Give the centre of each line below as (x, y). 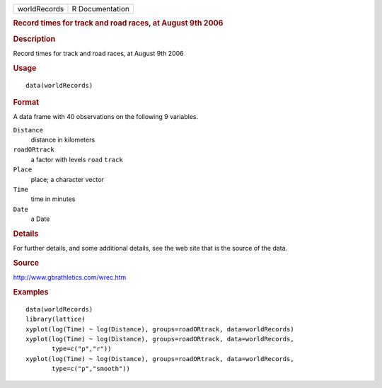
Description (34, 39)
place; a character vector (67, 179)
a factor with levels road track (77, 159)
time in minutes (53, 199)
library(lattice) (56, 319)
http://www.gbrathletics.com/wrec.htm (70, 278)
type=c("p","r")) (82, 349)
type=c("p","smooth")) (91, 369)
